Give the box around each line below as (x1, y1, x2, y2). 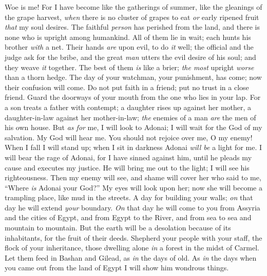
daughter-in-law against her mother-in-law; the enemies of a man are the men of (5, 112, 256, 122)
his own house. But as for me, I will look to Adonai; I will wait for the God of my (5, 122, 262, 133)
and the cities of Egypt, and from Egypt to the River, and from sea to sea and (5, 212, 252, 223)
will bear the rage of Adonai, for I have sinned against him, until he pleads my (5, 152, 252, 162)
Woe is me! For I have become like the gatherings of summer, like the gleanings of (5, 2, 262, 12)
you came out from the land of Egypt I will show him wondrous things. (5, 262, 229, 273)
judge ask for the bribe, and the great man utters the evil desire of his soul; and (5, 51, 256, 62)
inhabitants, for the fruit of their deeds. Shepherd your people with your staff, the (5, 232, 262, 243)
